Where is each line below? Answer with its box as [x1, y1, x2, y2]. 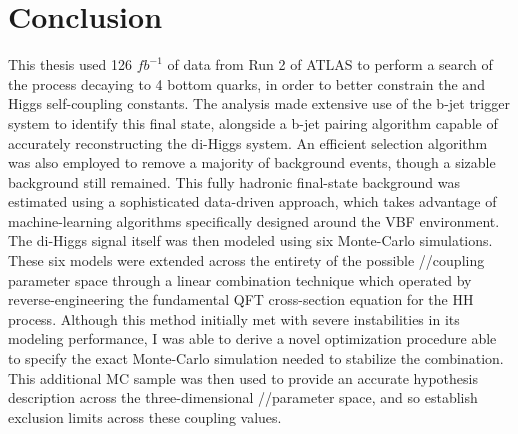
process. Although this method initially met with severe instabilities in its [8, 308, 460, 329]
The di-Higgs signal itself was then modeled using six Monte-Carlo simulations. [8, 230, 493, 251]
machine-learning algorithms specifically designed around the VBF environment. [8, 210, 500, 231]
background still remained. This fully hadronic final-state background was [8, 171, 461, 192]
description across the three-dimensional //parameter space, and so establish [8, 387, 478, 408]
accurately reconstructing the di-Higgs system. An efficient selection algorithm [8, 132, 488, 153]
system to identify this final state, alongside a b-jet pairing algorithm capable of [8, 112, 498, 133]
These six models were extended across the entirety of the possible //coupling [8, 250, 485, 271]
